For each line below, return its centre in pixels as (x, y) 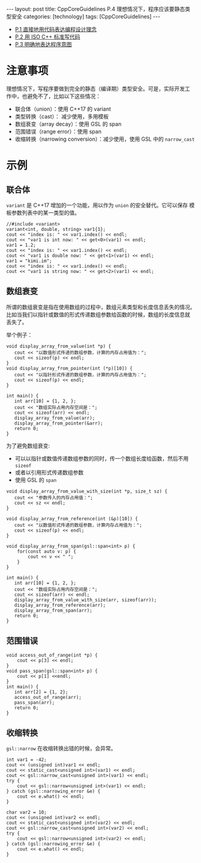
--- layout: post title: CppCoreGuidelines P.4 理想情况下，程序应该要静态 (96, 9)
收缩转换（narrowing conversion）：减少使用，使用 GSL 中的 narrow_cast (105, 139)
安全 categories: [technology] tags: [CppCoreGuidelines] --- (86, 17)
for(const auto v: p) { (47, 551)
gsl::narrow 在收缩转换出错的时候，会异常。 (61, 748)
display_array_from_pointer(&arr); (58, 423)
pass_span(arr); (34, 702)
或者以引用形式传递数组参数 (49, 472)
